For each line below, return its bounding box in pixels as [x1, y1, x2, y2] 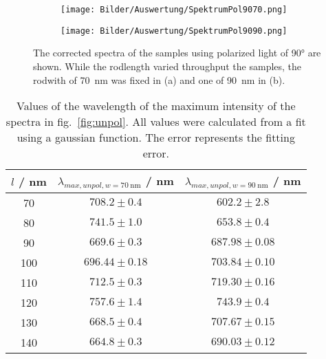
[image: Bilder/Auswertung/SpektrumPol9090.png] [61, 25, 287, 36]
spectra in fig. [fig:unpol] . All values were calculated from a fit [6, 113, 306, 130]
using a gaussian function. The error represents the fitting [17, 129, 295, 146]
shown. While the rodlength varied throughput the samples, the [33, 58, 302, 73]
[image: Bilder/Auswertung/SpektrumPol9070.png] [61, 5, 287, 14]
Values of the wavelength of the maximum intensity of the [17, 98, 296, 114]
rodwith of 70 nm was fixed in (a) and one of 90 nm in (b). [33, 72, 285, 87]
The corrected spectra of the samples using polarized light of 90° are [33, 45, 321, 60]
